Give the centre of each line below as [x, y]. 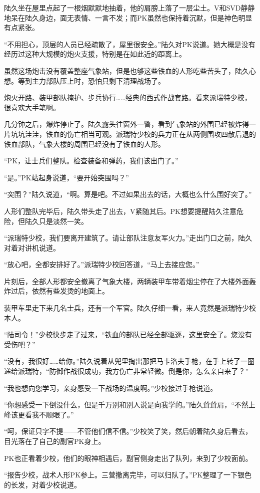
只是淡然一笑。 [63, 221]
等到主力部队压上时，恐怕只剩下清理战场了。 [91, 80]
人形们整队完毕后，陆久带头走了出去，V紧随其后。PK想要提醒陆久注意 [120, 211]
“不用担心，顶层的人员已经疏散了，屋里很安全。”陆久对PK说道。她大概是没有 [130, 44]
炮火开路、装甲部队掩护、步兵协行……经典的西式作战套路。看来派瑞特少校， [128, 97]
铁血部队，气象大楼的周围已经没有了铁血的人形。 [84, 144]
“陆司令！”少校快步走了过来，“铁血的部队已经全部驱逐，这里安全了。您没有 [128, 334]
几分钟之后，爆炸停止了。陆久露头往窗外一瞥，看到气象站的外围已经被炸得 [126, 124]
